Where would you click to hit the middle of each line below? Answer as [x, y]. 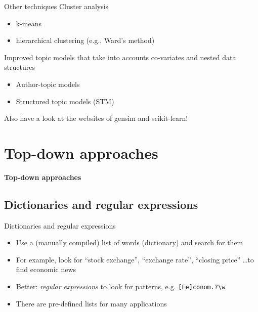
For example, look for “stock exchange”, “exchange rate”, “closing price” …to [135, 259]
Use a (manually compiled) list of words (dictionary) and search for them [130, 242]
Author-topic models [48, 84]
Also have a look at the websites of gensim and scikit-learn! [96, 118]
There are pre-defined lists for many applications [91, 303]
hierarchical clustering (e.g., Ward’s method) [85, 40]
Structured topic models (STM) [65, 101]
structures [19, 67]
